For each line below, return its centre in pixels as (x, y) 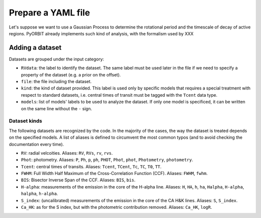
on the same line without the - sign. (57, 108)
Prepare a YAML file (50, 13)
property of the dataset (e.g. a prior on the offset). (71, 74)
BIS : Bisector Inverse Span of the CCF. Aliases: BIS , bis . (78, 180)
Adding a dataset (35, 48)
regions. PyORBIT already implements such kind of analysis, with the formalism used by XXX (101, 33)
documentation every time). (36, 144)
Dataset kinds (26, 121)
